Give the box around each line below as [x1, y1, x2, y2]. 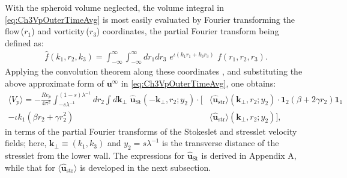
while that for [5, 161, 55, 173]
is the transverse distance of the [162, 137, 279, 149]
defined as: [5, 36, 44, 49]
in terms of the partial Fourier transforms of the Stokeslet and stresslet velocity [5, 124, 297, 137]
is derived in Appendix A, [201, 149, 297, 161]
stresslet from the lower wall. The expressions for [5, 149, 185, 161]
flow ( [5, 25, 25, 37]
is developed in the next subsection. [80, 161, 211, 173]
